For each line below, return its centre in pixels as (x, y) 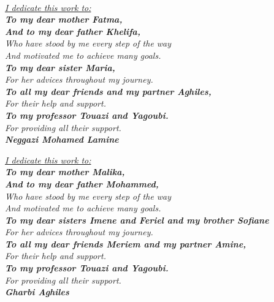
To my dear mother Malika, (65, 172)
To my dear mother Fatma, (64, 19)
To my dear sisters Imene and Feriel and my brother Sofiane (137, 220)
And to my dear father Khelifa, (73, 31)
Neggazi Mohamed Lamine (62, 139)
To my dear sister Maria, (60, 67)
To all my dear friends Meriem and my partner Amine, (126, 243)
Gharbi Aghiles (37, 292)
